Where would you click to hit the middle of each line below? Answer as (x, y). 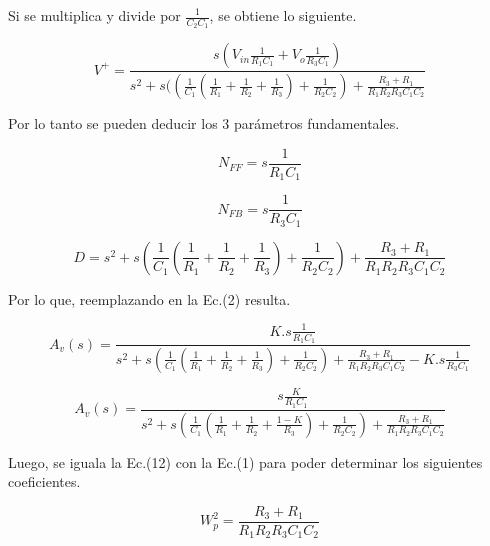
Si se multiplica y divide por (94, 15)
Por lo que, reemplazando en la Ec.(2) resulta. (149, 298)
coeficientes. (44, 481)
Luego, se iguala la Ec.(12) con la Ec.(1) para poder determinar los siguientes (245, 461)
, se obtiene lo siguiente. (283, 15)
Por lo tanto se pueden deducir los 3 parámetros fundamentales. (204, 123)
